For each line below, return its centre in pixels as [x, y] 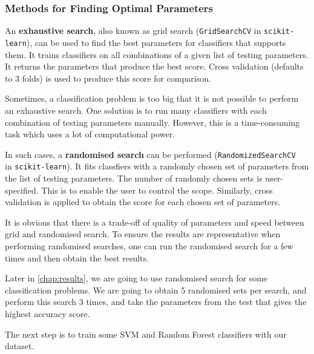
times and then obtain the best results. [77, 257]
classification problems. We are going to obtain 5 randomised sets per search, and [156, 290]
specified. [22, 190]
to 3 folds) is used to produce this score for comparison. [108, 78]
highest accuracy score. [47, 313]
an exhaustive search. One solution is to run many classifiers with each [136, 110]
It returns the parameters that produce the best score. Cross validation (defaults [154, 66]
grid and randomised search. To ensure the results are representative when [143, 234]
